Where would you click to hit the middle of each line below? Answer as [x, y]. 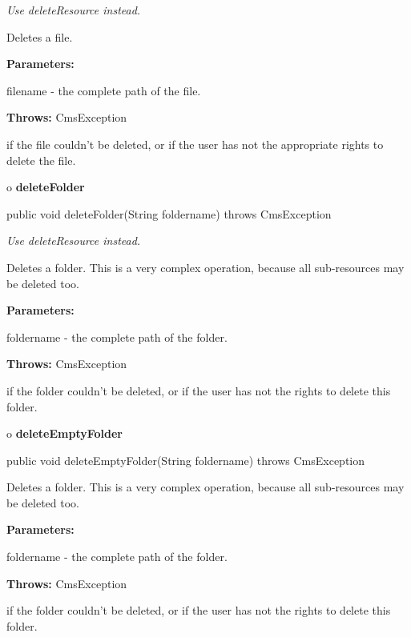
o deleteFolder [46, 187]
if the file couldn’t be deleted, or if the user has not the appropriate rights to [195, 144]
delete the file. [41, 160]
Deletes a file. [40, 36]
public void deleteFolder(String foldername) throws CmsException [169, 213]
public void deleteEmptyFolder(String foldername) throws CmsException [186, 460]
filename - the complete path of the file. [104, 90]
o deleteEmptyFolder [64, 433]
